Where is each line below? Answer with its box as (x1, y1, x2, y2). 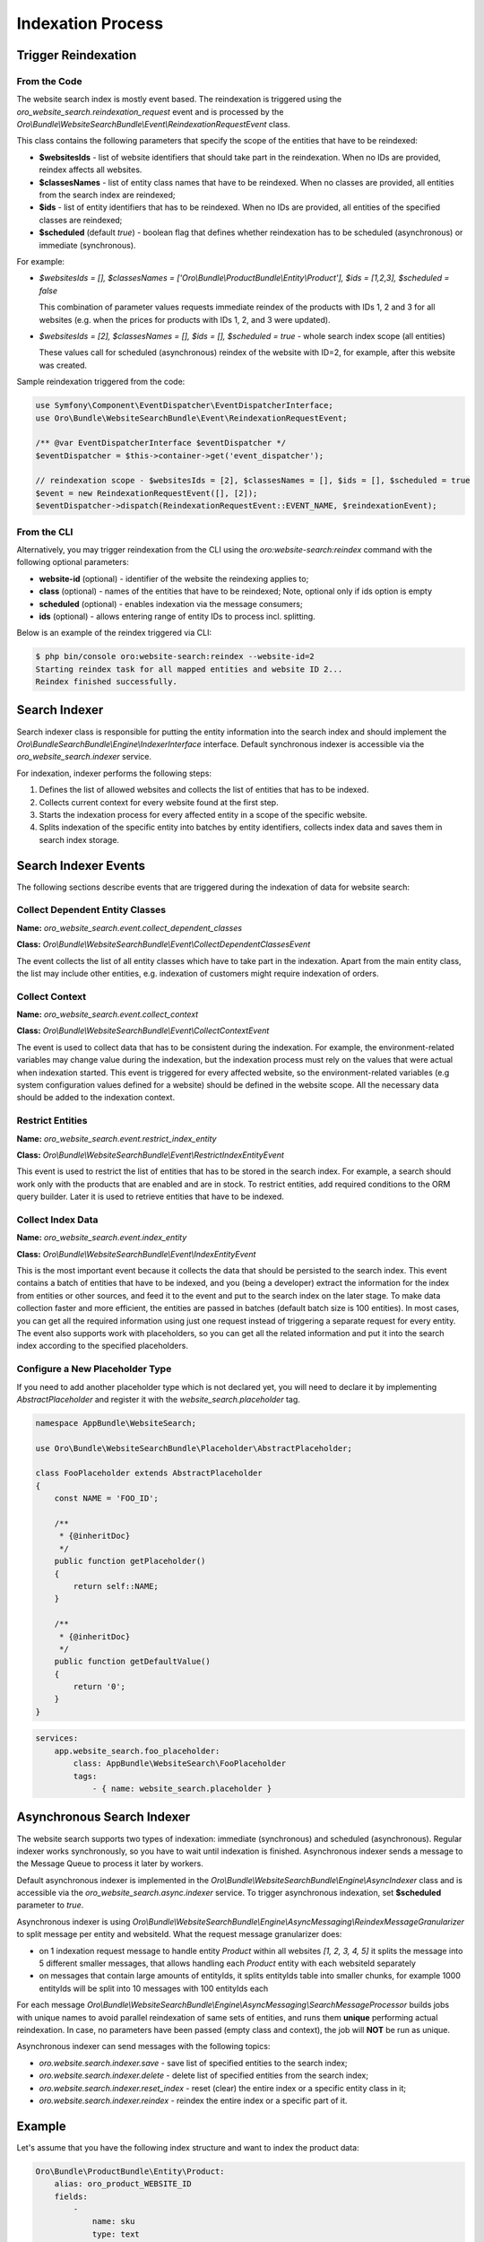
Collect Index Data (16, 1213, 99, 1226)
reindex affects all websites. (39, 164, 143, 175)
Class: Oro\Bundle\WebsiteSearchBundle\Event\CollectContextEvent (16, 1025, 270, 1036)
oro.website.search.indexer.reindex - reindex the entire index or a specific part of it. (39, 2095, 348, 2106)
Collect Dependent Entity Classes (16, 904, 167, 917)
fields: (54, 2191, 89, 2202)
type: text (91, 2229, 141, 2239)
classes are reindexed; (39, 214, 123, 225)
